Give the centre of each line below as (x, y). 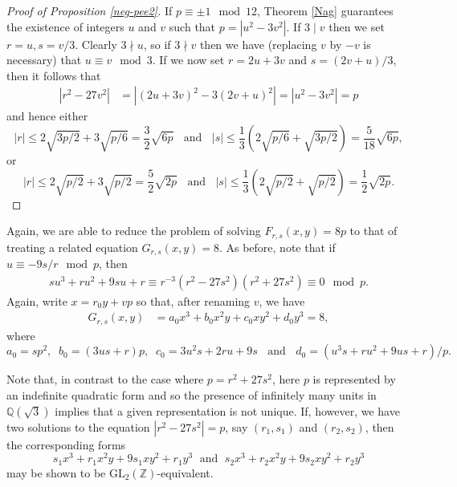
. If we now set (188, 60)
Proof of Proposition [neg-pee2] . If (90, 10)
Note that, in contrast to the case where (105, 379)
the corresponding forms (66, 444)
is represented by (354, 379)
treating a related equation (72, 247)
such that (192, 26)
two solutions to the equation (78, 426)
